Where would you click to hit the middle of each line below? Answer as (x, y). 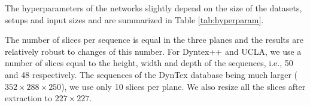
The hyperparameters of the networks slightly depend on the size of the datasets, (154, 8)
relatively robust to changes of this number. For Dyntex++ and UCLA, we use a (153, 51)
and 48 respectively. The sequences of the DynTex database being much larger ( (151, 74)
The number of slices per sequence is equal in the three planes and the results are (154, 40)
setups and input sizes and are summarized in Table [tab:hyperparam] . (134, 19)
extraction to (28, 98)
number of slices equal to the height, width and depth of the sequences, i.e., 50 (149, 63)
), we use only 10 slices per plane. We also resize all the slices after (183, 86)
